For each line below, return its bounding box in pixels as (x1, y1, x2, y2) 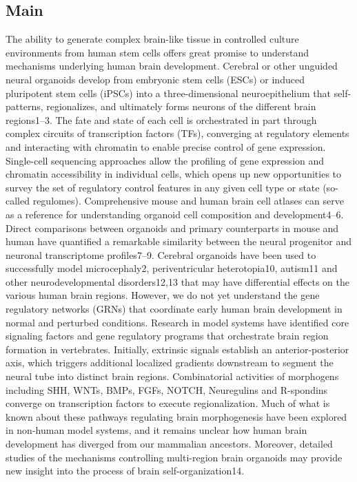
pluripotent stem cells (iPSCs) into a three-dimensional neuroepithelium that (6, 85, 331, 100)
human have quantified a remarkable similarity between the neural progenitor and (6, 234, 352, 249)
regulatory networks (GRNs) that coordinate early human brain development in (6, 302, 343, 316)
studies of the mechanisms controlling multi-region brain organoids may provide (6, 450, 343, 464)
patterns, (6, 99, 43, 114)
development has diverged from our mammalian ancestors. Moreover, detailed (6, 437, 333, 451)
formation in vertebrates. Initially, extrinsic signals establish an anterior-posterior (6, 342, 349, 356)
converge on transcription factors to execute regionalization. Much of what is (6, 396, 330, 410)
